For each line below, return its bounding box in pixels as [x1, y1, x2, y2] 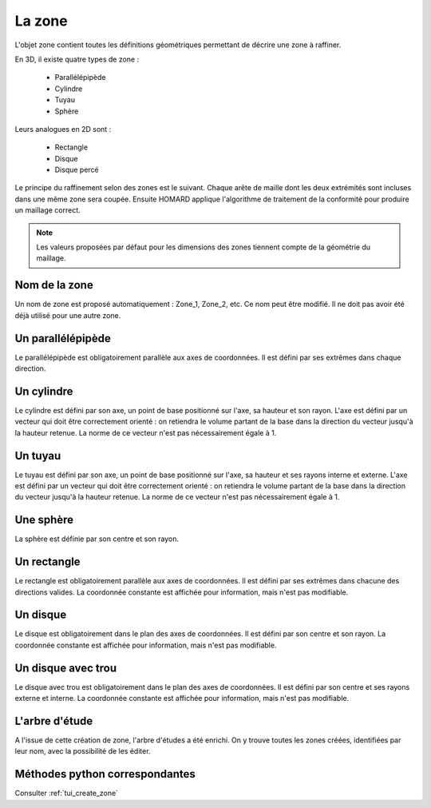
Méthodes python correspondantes [14, 767, 196, 781]
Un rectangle [14, 555, 81, 569]
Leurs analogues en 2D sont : [14, 124, 112, 133]
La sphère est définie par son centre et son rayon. [14, 534, 180, 543]
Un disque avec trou [14, 661, 117, 675]
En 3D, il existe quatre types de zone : [14, 54, 140, 64]
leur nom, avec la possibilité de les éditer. [14, 746, 151, 756]
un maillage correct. [14, 205, 81, 215]
